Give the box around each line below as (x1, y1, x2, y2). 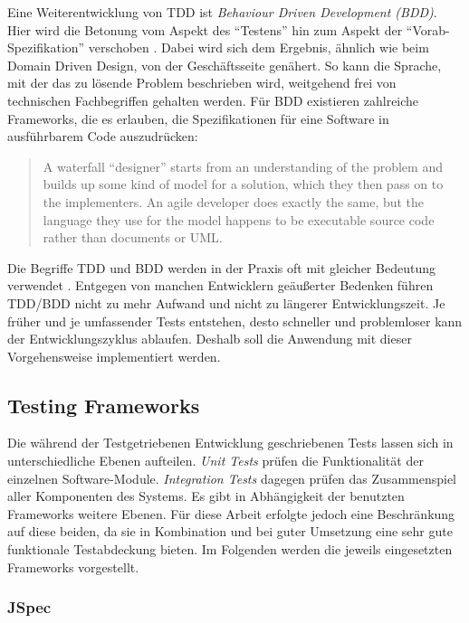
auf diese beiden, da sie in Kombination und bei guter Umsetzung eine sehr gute (7, 522, 453, 541)
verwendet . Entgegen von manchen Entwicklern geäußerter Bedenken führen (7, 276, 434, 295)
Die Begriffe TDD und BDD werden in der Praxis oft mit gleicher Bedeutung (7, 258, 435, 277)
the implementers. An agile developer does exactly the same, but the (43, 192, 425, 211)
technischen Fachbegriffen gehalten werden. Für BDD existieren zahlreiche (7, 90, 419, 109)
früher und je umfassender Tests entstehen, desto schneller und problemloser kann (7, 311, 463, 330)
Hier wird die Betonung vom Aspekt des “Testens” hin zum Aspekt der (7, 20, 403, 39)
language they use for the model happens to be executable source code (43, 210, 435, 229)
